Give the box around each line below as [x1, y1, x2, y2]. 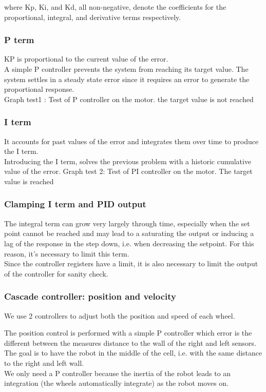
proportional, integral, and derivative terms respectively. [4, 11, 181, 22]
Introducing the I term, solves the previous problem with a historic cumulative [4, 155, 252, 166]
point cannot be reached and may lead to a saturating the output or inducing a [4, 228, 254, 239]
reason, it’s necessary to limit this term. [4, 248, 129, 259]
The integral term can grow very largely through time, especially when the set [4, 218, 250, 228]
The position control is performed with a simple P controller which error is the [4, 327, 252, 338]
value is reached [4, 175, 54, 186]
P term [4, 33, 34, 46]
